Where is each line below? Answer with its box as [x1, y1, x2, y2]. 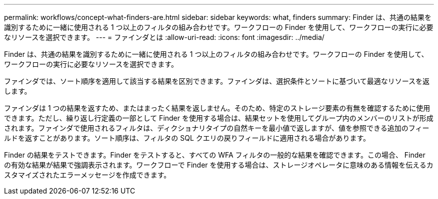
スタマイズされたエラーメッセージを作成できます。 [4, 171, 171, 179]
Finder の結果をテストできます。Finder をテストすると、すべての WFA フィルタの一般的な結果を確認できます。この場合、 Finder [4, 151, 425, 159]
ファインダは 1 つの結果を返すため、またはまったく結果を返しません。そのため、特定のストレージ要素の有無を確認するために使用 [4, 104, 430, 112]
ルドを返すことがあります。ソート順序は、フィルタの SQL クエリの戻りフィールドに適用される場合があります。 [4, 134, 370, 142]
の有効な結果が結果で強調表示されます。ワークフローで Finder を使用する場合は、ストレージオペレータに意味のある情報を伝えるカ [4, 161, 433, 169]
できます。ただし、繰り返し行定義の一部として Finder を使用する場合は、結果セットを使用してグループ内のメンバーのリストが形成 [4, 114, 433, 122]
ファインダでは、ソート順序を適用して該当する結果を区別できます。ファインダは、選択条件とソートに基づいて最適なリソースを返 [4, 77, 430, 85]
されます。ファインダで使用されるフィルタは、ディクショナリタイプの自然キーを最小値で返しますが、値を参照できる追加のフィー [4, 124, 429, 132]
